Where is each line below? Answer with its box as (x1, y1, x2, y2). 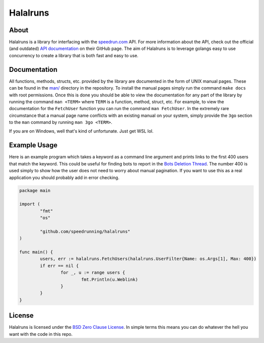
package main (19, 187, 51, 193)
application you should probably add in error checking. (9, 174, 120, 181)
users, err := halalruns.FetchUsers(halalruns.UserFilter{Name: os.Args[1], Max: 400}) (40, 256, 257, 262)
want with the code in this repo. (9, 331, 73, 337)
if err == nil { (40, 263, 79, 269)
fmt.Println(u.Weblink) (81, 276, 138, 282)
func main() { (19, 250, 53, 255)
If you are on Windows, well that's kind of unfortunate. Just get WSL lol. (9, 128, 154, 134)
